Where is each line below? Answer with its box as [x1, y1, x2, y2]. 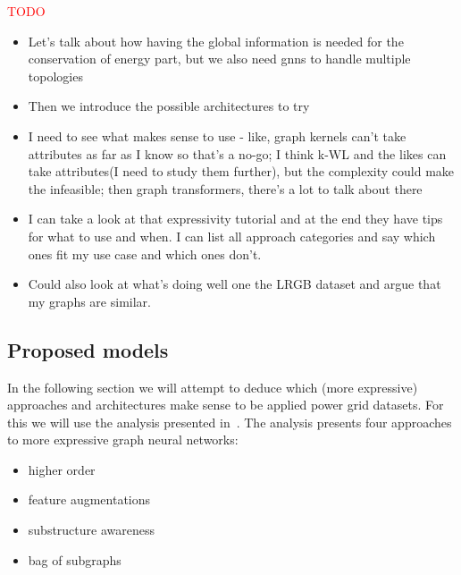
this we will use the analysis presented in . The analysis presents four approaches [7, 412, 452, 431]
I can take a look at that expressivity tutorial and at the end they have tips [28, 209, 443, 228]
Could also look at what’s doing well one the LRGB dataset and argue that [28, 275, 441, 293]
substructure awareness [28, 520, 155, 539]
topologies [28, 66, 83, 85]
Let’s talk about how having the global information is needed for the [28, 31, 404, 50]
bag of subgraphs [28, 550, 122, 569]
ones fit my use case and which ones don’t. [28, 244, 262, 263]
